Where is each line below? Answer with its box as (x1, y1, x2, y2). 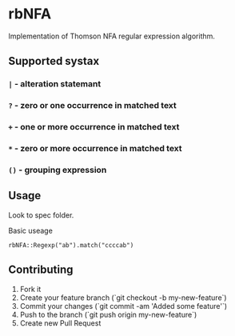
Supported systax (8, 54, 100, 68)
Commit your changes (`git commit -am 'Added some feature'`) (19, 301, 228, 310)
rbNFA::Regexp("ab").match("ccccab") (8, 241, 134, 249)
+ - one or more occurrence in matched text (8, 122, 180, 133)
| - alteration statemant (8, 78, 102, 90)
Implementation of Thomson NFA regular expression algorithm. (8, 31, 216, 41)
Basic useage (8, 226, 54, 235)
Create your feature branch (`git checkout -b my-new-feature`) (19, 293, 227, 302)
